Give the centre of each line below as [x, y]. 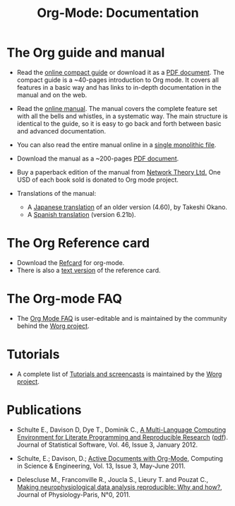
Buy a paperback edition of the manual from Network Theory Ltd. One [119, 172]
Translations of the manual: [56, 193]
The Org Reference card [78, 243]
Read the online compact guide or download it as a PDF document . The [121, 72]
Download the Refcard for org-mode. [71, 262]
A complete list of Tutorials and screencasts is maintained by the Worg [119, 374]
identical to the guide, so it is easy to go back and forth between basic [119, 123]
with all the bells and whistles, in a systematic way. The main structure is [122, 116]
